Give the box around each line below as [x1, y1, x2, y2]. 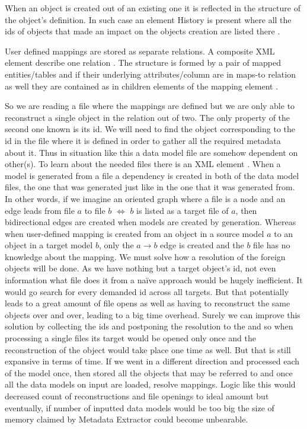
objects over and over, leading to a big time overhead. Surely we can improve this [5, 308, 300, 321]
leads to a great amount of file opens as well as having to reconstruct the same [5, 297, 290, 309]
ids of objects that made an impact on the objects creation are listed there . [5, 25, 280, 37]
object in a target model [5, 239, 93, 251]
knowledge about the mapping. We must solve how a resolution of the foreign [5, 250, 286, 262]
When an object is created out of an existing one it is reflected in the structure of [5, 2, 300, 14]
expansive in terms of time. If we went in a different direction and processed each [5, 355, 300, 367]
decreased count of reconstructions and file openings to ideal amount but [5, 390, 269, 402]
